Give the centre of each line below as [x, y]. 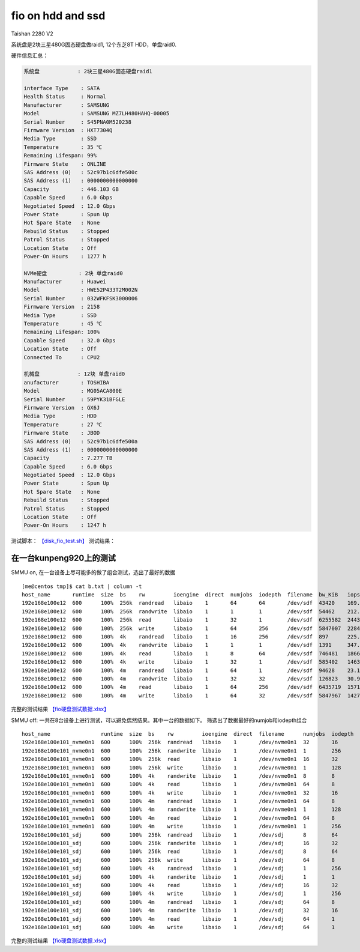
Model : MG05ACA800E [73, 391]
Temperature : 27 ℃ [63, 424]
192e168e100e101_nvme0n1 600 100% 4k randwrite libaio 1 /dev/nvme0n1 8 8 [178, 776]
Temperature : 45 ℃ [63, 324]
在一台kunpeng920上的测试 [64, 558]
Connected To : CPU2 [62, 357]
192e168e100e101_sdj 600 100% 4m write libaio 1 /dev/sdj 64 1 [178, 927]
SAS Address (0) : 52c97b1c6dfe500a [81, 441]
